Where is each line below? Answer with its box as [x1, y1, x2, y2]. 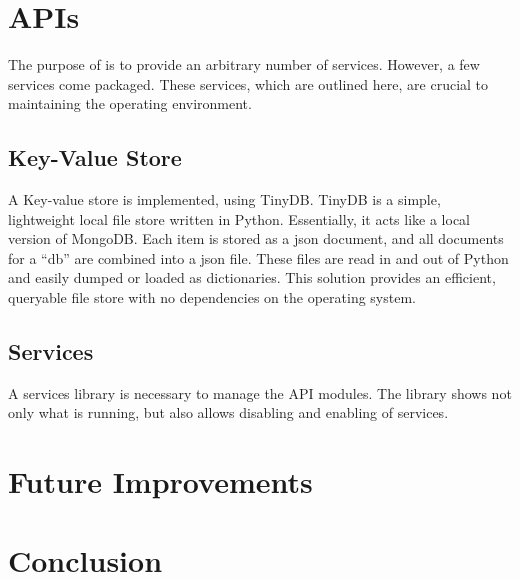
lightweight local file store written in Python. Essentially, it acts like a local [8, 208, 470, 229]
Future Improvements [8, 461, 313, 502]
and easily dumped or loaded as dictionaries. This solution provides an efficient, [8, 267, 496, 288]
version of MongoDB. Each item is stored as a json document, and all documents [8, 228, 504, 249]
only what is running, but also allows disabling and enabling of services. [8, 402, 449, 423]
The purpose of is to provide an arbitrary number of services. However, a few [8, 54, 480, 75]
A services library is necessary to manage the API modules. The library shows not [8, 382, 512, 403]
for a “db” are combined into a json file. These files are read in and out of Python [8, 247, 509, 268]
